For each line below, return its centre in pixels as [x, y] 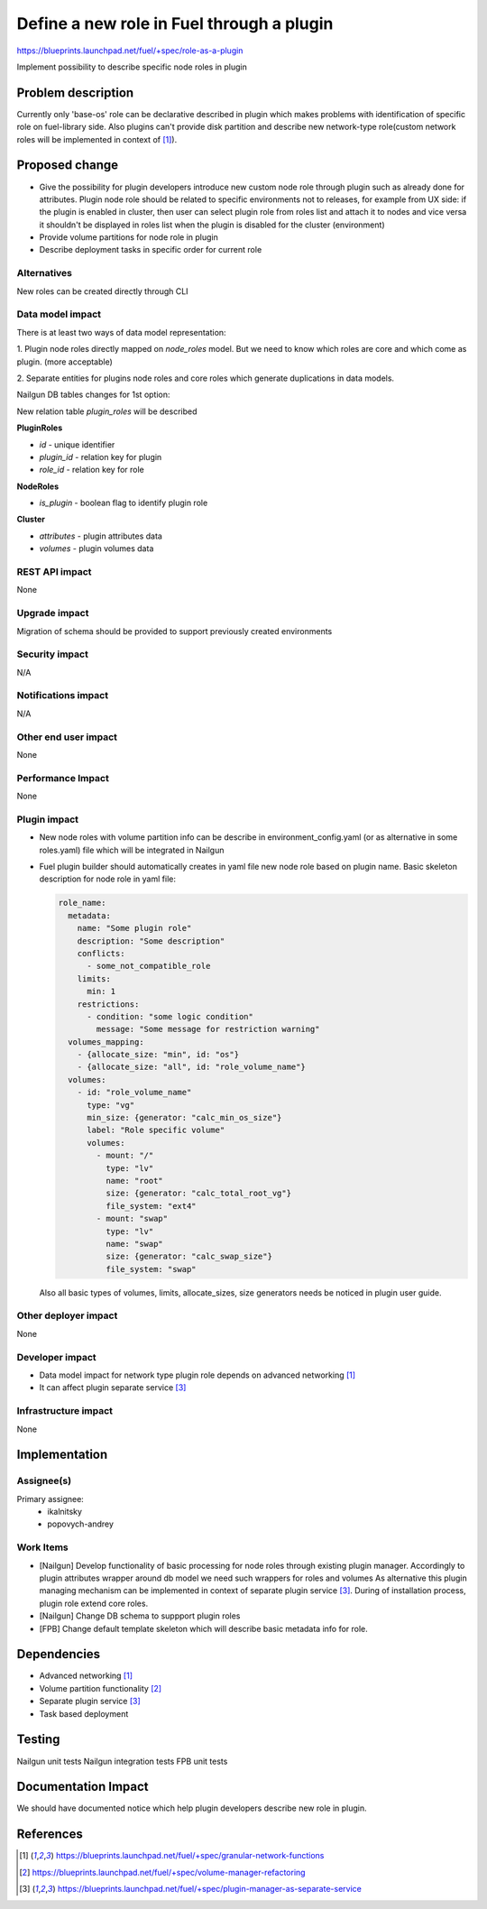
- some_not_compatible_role [149, 966]
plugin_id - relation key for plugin [101, 456]
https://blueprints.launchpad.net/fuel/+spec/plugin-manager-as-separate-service [210, 1889]
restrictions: [108, 1004]
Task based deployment [84, 1713]
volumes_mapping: [106, 1042]
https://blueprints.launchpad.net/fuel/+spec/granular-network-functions [190, 1856]
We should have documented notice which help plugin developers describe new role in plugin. [192, 1808]
